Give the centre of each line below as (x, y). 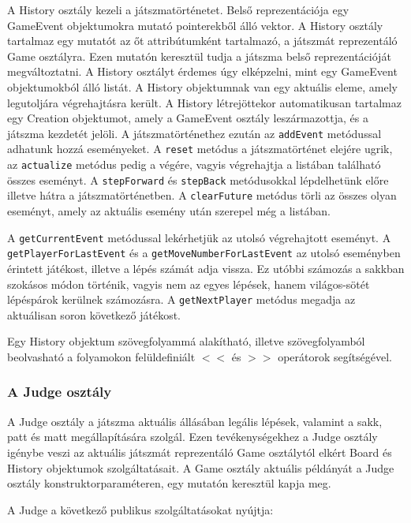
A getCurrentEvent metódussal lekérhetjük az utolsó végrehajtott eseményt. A (199, 237)
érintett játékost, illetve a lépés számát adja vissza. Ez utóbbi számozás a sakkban (206, 268)
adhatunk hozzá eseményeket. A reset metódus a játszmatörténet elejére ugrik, (200, 149)
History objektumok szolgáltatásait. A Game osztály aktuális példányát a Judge (201, 467)
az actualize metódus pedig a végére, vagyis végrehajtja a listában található (194, 164)
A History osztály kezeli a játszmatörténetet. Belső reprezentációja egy (178, 9)
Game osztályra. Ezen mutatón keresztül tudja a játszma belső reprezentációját (199, 56)
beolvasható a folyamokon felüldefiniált (101, 356)
